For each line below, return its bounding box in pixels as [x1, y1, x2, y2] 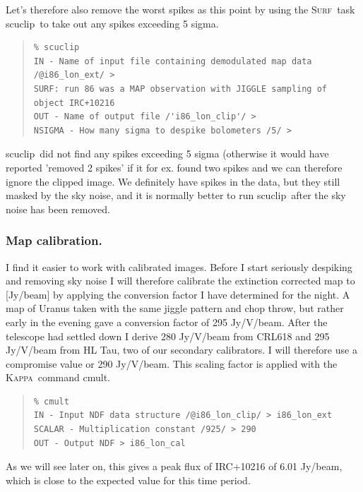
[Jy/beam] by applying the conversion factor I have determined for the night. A [6, 287, 350, 301]
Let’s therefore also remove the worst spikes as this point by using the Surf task [6, 2, 355, 16]
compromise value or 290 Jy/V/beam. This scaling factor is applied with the [6, 356, 338, 371]
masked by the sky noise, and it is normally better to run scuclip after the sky [6, 188, 346, 203]
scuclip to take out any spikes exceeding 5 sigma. [6, 16, 219, 30]
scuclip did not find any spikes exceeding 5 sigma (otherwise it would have [6, 146, 329, 161]
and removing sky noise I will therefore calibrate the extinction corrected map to [6, 273, 355, 288]
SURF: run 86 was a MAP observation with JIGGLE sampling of [33, 83, 328, 94]
